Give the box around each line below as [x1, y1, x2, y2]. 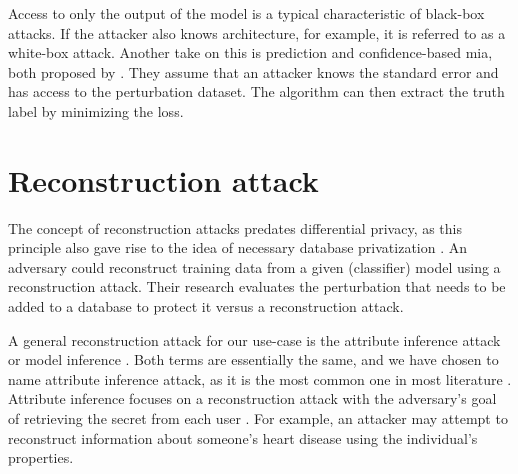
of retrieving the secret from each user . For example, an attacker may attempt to [8, 408, 508, 429]
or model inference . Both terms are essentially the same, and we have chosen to [8, 349, 499, 370]
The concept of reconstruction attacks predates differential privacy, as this [8, 217, 463, 238]
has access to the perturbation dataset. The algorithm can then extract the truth [8, 81, 505, 102]
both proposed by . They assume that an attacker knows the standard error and [8, 61, 499, 82]
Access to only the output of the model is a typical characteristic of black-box [8, 3, 485, 23]
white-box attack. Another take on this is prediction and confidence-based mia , [8, 42, 493, 63]
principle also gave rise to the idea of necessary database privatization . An [8, 237, 468, 258]
